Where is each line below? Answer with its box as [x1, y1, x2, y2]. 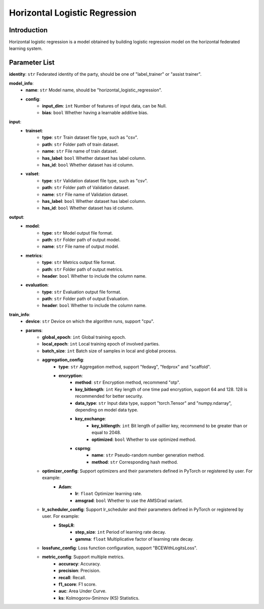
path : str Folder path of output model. [42, 237, 121, 242]
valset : [25, 171, 40, 177]
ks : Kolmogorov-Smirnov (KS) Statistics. [59, 595, 140, 601]
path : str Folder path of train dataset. [42, 141, 119, 147]
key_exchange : [75, 416, 106, 422]
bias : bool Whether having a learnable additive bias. [42, 110, 149, 116]
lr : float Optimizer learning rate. [75, 491, 142, 497]
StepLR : [59, 522, 75, 528]
